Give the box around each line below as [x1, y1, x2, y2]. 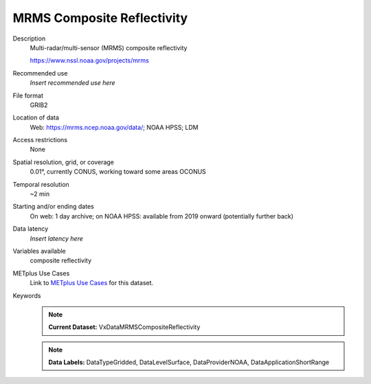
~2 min [30, 190, 50, 199]
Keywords [12, 291, 41, 300]
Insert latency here [30, 234, 84, 242]
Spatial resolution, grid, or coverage [12, 158, 115, 166]
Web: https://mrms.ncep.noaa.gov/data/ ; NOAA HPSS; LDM [30, 123, 199, 131]
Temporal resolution [12, 180, 70, 188]
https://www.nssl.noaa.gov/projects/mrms [30, 56, 149, 65]
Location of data [12, 113, 60, 122]
